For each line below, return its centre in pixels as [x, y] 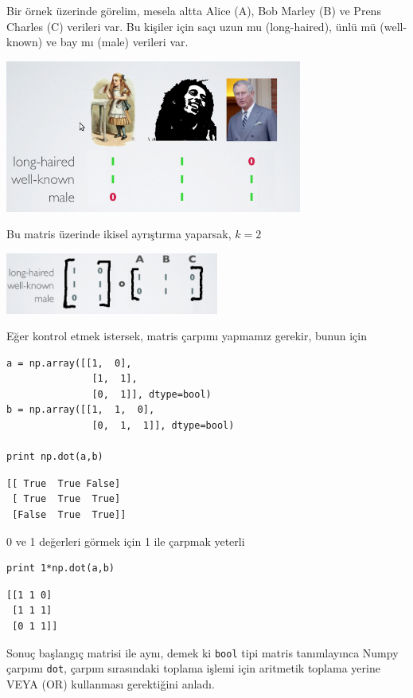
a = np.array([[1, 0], [69, 363]
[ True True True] [66, 499]
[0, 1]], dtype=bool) [152, 394]
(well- [394, 26]
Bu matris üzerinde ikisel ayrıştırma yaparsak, [119, 234]
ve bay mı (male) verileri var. [117, 42]
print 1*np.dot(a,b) [61, 569]
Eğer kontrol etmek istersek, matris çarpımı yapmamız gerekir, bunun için [187, 336]
